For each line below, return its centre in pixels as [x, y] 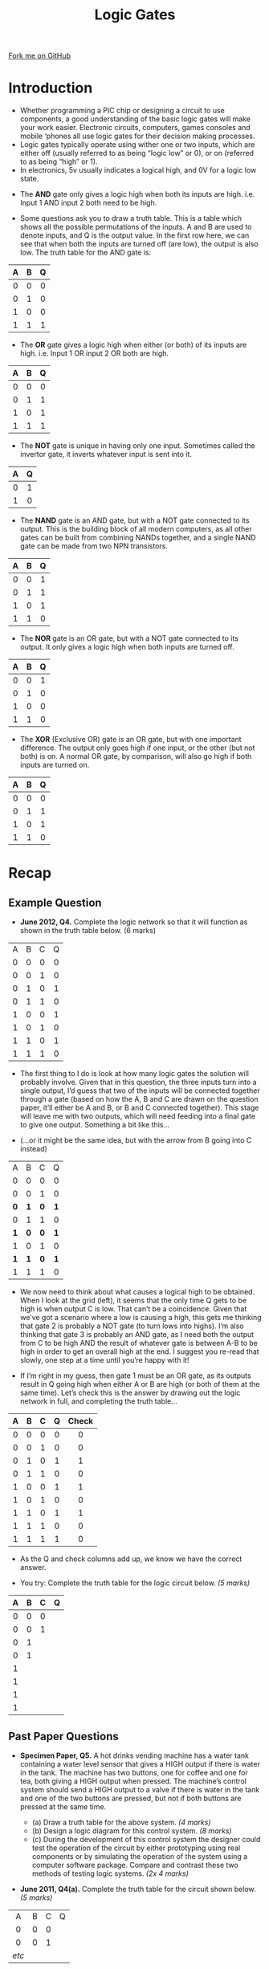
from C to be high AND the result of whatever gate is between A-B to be [139, 1343]
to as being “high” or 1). [59, 161]
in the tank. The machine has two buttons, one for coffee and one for [134, 1772]
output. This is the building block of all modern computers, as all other [136, 529]
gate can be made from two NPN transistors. [94, 546]
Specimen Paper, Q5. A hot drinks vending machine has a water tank [134, 1755]
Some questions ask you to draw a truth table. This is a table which [131, 218]
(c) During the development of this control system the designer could [146, 1839]
